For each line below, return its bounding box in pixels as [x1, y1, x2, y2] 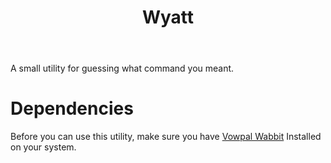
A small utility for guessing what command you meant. [10, 62, 235, 75]
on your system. [10, 141, 77, 153]
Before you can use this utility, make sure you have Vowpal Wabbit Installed [10, 131, 322, 143]
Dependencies [10, 97, 134, 120]
